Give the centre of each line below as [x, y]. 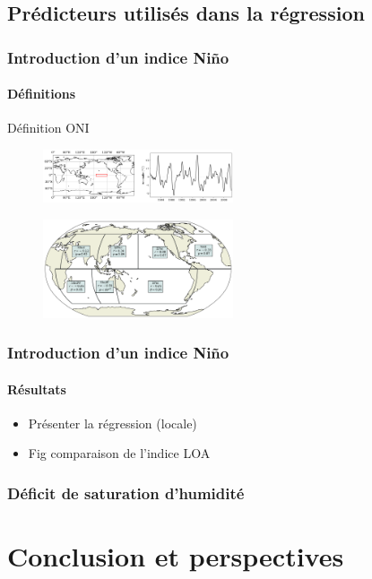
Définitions [42, 94]
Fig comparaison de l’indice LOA [119, 453]
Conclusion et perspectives [176, 555]
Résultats [37, 389]
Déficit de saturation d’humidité [126, 493]
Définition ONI [48, 128]
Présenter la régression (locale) [112, 423]
